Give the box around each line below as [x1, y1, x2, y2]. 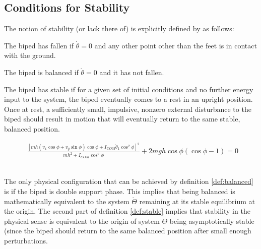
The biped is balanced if [4, 67, 79, 77]
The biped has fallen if [4, 40, 74, 50]
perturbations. [4, 235, 48, 245]
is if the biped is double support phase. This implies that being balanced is [4, 185, 235, 196]
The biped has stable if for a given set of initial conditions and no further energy [4, 84, 253, 94]
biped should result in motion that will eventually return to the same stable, [4, 113, 240, 124]
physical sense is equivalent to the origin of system [4, 215, 160, 226]
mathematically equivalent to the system [4, 196, 129, 206]
